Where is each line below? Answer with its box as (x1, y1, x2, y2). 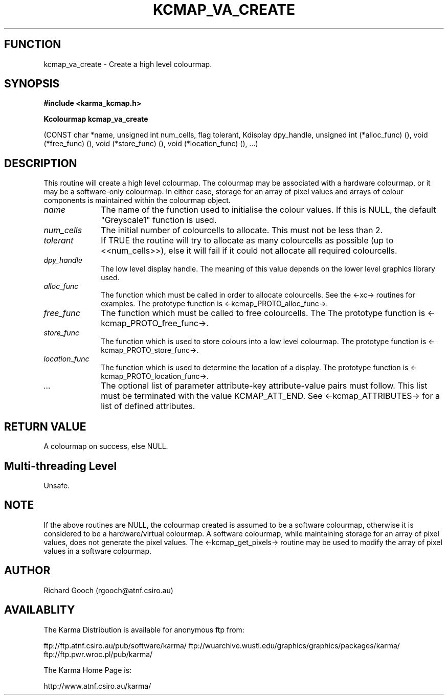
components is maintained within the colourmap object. (43, 196, 231, 205)
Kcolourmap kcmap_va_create (43, 115, 148, 124)
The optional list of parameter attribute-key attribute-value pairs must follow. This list (101, 380, 428, 391)
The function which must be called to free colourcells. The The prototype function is (101, 308, 425, 319)
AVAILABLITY (4, 603, 75, 617)
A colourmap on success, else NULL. (43, 442, 168, 451)
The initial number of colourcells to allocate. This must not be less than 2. (101, 225, 383, 236)
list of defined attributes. (101, 401, 195, 412)
